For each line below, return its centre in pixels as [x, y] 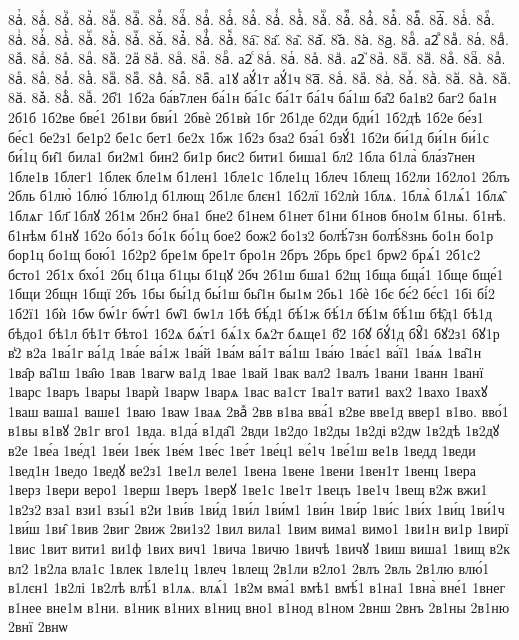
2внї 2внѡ [38, 626]
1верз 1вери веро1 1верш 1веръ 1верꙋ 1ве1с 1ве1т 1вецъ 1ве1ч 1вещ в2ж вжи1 [248, 489]
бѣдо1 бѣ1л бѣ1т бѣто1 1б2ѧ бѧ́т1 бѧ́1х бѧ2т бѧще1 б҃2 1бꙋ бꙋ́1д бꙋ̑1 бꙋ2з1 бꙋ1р [254, 332]
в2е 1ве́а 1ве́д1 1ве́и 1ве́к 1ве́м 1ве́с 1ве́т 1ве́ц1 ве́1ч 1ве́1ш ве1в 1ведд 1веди [242, 450]
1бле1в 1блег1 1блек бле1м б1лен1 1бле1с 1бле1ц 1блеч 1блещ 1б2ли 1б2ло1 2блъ [259, 175]
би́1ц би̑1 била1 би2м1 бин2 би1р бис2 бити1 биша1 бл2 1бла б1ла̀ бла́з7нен [242, 156]
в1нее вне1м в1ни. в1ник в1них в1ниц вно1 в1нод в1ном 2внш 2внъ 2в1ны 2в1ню [259, 606]
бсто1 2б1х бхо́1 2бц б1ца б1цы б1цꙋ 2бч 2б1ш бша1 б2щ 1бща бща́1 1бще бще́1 [256, 273]
